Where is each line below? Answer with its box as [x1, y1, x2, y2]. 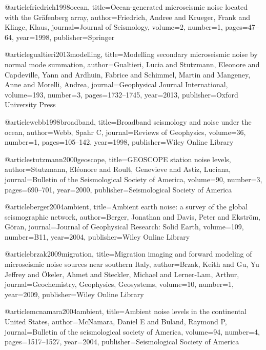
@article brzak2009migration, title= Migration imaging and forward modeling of [5, 248, 252, 259]
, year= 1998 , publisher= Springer [12, 31, 115, 42]
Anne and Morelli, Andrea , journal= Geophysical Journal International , [5, 79, 228, 90]
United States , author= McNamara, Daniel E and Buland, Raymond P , [5, 316, 227, 327]
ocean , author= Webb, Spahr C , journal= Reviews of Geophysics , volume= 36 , [5, 126, 246, 137]
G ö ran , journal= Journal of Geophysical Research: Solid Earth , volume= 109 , [5, 221, 244, 232]
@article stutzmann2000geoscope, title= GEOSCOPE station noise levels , [5, 153, 231, 164]
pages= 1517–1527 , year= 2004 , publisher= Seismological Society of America [5, 336, 239, 347]
